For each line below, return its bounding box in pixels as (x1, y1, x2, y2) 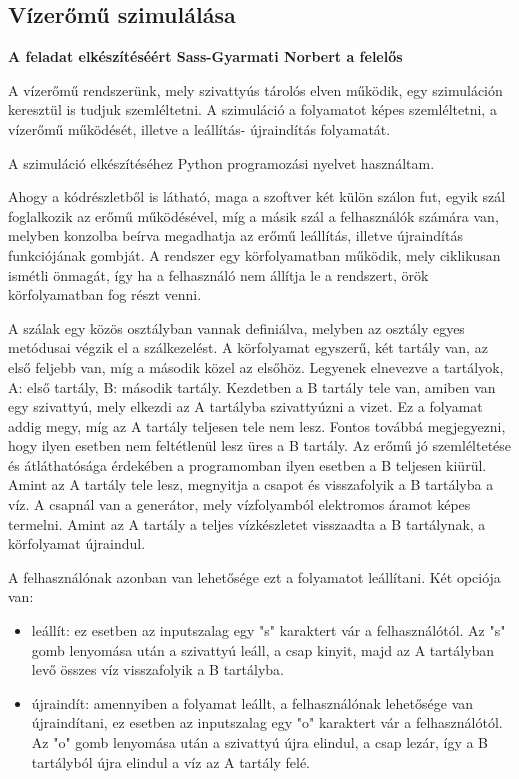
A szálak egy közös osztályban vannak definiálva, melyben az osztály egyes (8, 317, 465, 338)
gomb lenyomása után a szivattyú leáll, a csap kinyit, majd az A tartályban (31, 639, 495, 660)
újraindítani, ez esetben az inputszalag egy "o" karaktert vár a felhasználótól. (31, 712, 503, 733)
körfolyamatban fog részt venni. (8, 284, 202, 305)
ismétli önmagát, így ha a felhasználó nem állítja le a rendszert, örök (8, 264, 429, 285)
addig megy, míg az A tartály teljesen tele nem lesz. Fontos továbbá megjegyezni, (8, 415, 506, 436)
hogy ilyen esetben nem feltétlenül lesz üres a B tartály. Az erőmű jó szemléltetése (8, 435, 512, 456)
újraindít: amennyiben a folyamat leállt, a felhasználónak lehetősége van (31, 692, 474, 713)
